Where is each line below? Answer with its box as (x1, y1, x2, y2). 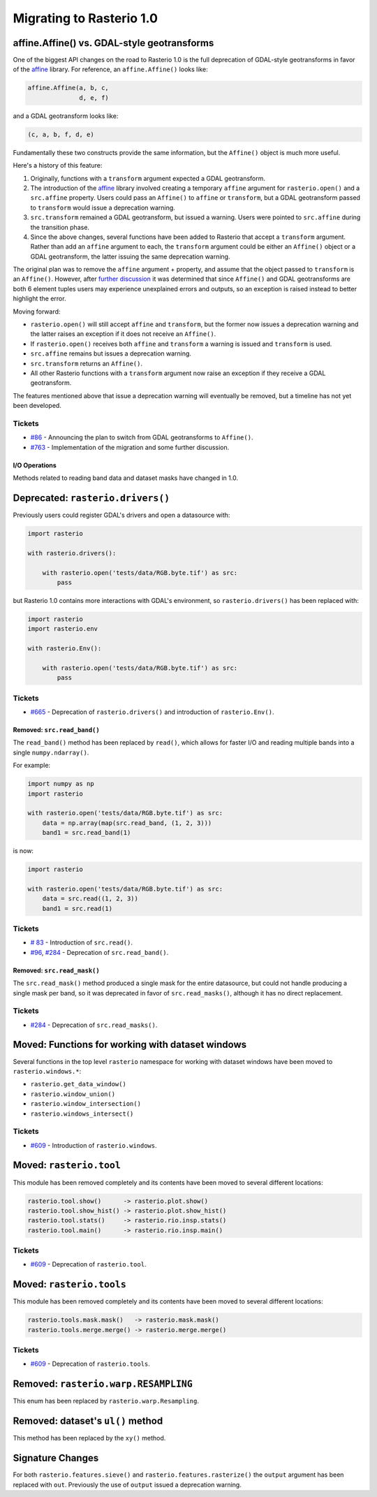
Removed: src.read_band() (13, 725, 101, 733)
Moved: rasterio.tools (13, 1278, 127, 1290)
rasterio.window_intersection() (30, 1100, 141, 1108)
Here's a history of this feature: (13, 161, 103, 170)
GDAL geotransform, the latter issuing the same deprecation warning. (30, 252, 230, 261)
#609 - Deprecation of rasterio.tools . (30, 1359, 150, 1368)
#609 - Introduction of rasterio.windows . (30, 1141, 157, 1149)
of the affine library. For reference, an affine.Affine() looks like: (13, 65, 209, 73)
